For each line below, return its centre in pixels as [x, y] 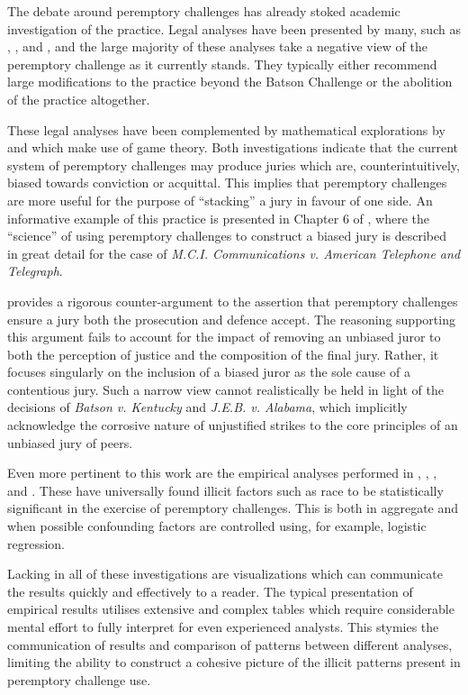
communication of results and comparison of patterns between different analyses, [230, 644]
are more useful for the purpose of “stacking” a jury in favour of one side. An [220, 200]
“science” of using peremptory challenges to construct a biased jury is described [227, 236]
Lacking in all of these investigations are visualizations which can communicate [225, 574]
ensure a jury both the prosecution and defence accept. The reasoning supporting [231, 319]
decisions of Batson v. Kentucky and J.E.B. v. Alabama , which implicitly [207, 407]
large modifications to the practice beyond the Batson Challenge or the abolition [230, 82]
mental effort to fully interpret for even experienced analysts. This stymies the [223, 626]
